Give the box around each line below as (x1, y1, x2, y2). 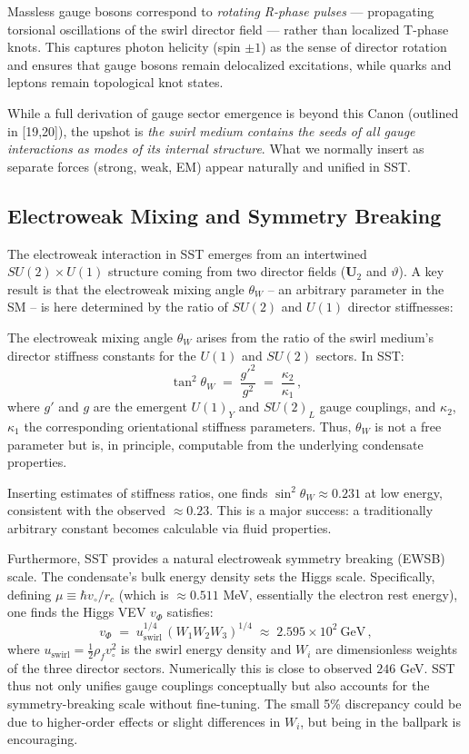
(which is (118, 584, 169, 603)
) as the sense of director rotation (261, 37, 447, 56)
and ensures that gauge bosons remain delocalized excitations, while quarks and (7, 55, 452, 74)
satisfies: (166, 602, 214, 621)
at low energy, (364, 482, 443, 501)
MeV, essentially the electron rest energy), (223, 584, 458, 603)
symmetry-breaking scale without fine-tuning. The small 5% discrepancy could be (7, 694, 462, 713)
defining (7, 584, 52, 603)
